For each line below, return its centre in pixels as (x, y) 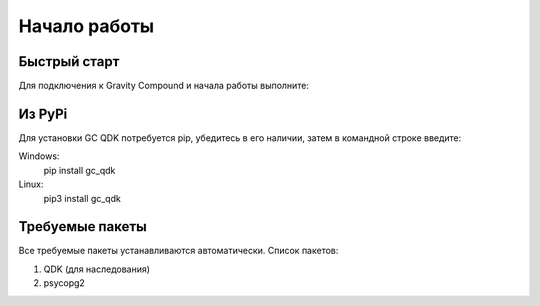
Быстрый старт (69, 61)
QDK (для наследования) (96, 269)
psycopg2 (64, 283)
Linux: (31, 184)
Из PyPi (43, 113)
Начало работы (86, 26)
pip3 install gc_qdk (82, 198)
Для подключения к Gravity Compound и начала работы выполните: (164, 86)
